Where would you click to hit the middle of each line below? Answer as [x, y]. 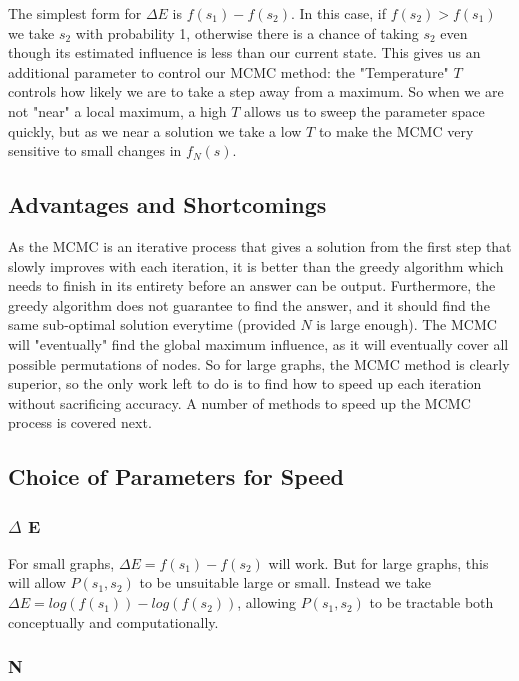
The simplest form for [75, 13]
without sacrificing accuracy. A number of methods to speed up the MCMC [239, 402]
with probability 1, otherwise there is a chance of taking [247, 32]
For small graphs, [61, 562]
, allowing [267, 602]
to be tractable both [431, 602]
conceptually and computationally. [113, 621]
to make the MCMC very [396, 130]
